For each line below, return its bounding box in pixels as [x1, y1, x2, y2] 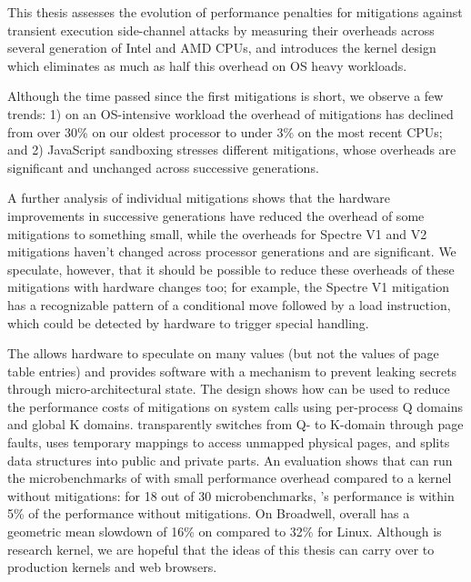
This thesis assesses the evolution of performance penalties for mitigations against [7, 3, 463, 21]
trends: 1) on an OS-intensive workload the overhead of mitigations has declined [7, 104, 454, 123]
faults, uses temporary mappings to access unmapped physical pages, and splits [7, 433, 450, 452]
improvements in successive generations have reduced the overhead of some [7, 206, 425, 225]
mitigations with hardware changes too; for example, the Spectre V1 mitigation [7, 277, 450, 296]
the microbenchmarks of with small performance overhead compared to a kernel [7, 468, 452, 487]
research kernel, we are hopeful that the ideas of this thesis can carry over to [7, 539, 435, 558]
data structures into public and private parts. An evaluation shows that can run [7, 450, 453, 469]
